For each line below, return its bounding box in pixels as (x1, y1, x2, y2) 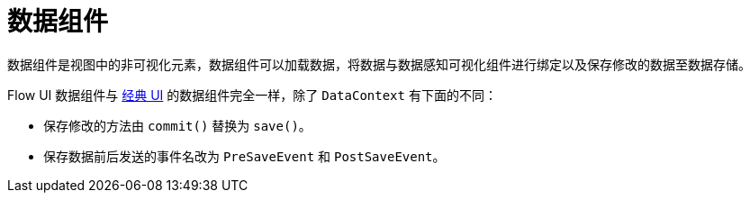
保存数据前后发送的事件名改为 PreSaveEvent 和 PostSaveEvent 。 (43, 148, 446, 164)
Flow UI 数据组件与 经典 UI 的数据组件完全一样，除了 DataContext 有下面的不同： (7, 86, 497, 103)
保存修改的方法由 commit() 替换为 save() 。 (43, 117, 312, 133)
